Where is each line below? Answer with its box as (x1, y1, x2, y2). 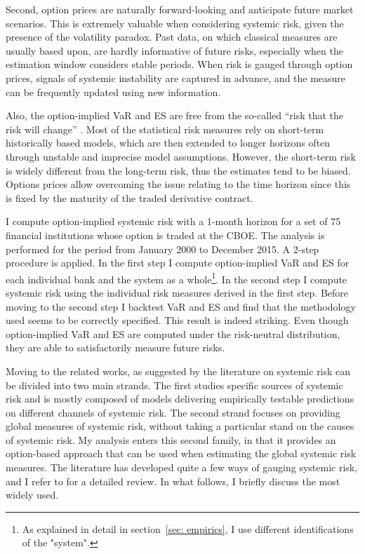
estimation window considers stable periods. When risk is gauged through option (6, 57, 353, 72)
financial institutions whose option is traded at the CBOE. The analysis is (6, 227, 325, 242)
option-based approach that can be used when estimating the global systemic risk (6, 446, 357, 461)
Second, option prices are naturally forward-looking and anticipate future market (6, 2, 354, 16)
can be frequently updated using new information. (6, 84, 221, 99)
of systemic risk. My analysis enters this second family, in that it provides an (6, 432, 336, 447)
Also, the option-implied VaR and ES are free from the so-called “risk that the (6, 108, 344, 123)
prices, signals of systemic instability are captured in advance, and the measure (6, 70, 346, 85)
